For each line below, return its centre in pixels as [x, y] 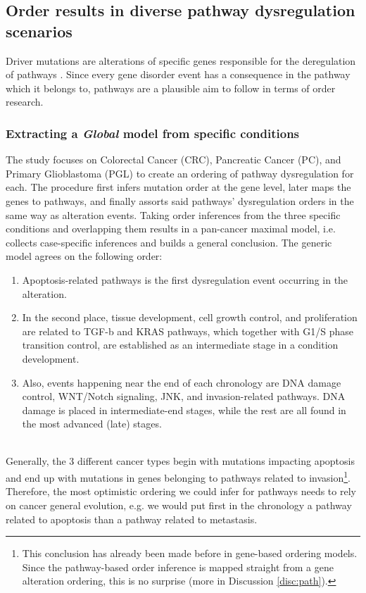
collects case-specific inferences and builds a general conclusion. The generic [169, 242]
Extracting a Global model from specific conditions [153, 133]
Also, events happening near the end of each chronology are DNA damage [182, 382]
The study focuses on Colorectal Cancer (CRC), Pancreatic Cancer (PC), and [173, 160]
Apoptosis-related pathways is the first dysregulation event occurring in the [185, 279]
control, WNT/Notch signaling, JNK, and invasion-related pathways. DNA [184, 396]
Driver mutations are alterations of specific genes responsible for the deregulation [181, 60]
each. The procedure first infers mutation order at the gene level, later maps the [178, 187]
